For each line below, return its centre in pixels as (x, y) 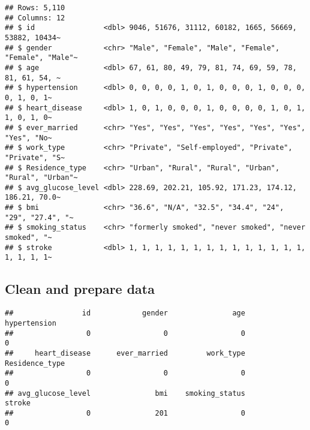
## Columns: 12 (35, 18)
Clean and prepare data (80, 289)
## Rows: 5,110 (35, 8)
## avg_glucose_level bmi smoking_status (125, 393)
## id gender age (125, 313)
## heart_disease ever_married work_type (125, 353)
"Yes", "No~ (28, 138)
